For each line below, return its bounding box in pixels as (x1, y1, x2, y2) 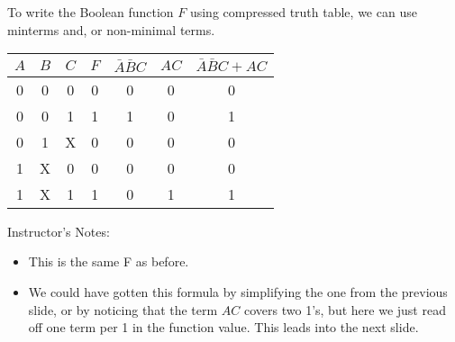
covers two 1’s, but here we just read (244, 300, 446, 319)
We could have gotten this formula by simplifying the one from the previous (28, 282, 448, 301)
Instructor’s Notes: (7, 221, 110, 240)
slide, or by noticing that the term (28, 300, 218, 319)
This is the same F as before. (28, 252, 189, 271)
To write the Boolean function (7, 3, 174, 21)
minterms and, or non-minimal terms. (7, 20, 215, 39)
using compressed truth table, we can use (189, 3, 417, 21)
